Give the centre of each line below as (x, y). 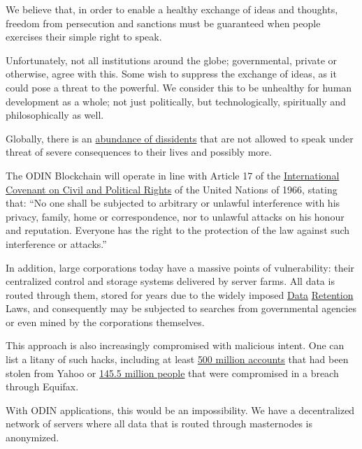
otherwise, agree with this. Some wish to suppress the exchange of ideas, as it (171, 74)
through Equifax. (42, 387)
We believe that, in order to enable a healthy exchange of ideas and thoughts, (172, 9)
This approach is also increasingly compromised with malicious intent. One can (175, 345)
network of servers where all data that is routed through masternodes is (159, 424)
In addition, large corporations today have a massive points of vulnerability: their (180, 267)
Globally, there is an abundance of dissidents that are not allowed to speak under (180, 138)
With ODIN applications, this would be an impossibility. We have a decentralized (180, 410)
